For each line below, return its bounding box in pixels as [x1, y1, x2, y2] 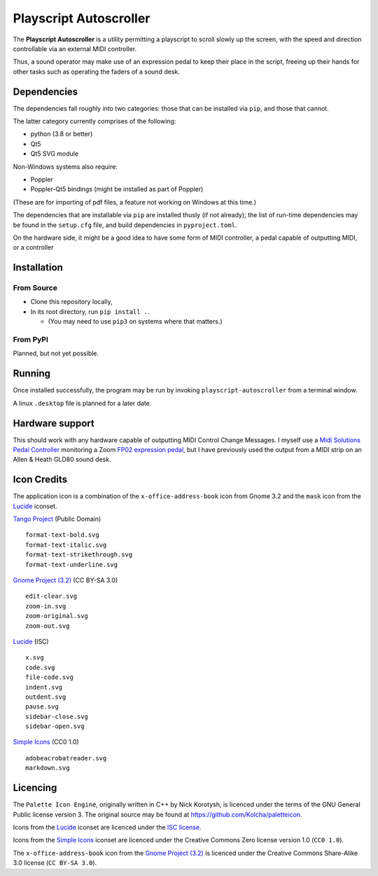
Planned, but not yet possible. [13, 349, 99, 357]
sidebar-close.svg [25, 712, 89, 720]
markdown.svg [25, 764, 70, 772]
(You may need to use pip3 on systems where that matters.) [48, 317, 223, 326]
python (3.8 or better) [30, 130, 93, 138]
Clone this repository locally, [30, 298, 113, 306]
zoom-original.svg [25, 612, 89, 620]
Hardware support [13, 417, 94, 429]
